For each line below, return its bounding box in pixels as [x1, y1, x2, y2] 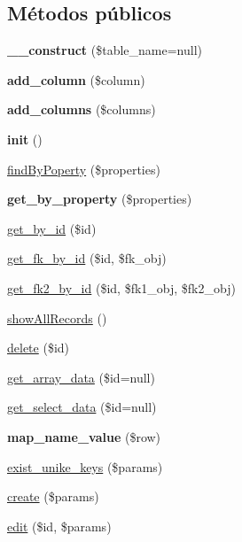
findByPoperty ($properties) [7, 159, 160, 178]
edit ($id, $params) [7, 516, 112, 535]
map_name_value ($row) [7, 427, 161, 445]
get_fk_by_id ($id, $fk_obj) [7, 249, 167, 267]
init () [7, 129, 43, 148]
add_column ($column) [7, 70, 145, 89]
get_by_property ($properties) [7, 190, 192, 208]
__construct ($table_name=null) [7, 41, 202, 59]
